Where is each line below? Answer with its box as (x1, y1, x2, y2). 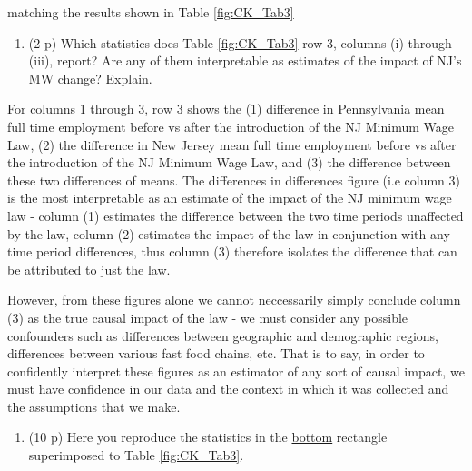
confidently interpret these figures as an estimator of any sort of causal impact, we (7, 361, 465, 380)
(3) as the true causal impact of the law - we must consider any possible (7, 307, 408, 326)
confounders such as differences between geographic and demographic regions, (7, 326, 439, 345)
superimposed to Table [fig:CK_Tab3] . (28, 446, 244, 465)
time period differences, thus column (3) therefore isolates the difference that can (7, 242, 457, 261)
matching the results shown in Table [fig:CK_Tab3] (7, 3, 294, 21)
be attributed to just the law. (7, 259, 171, 278)
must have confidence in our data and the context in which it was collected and (7, 379, 449, 398)
